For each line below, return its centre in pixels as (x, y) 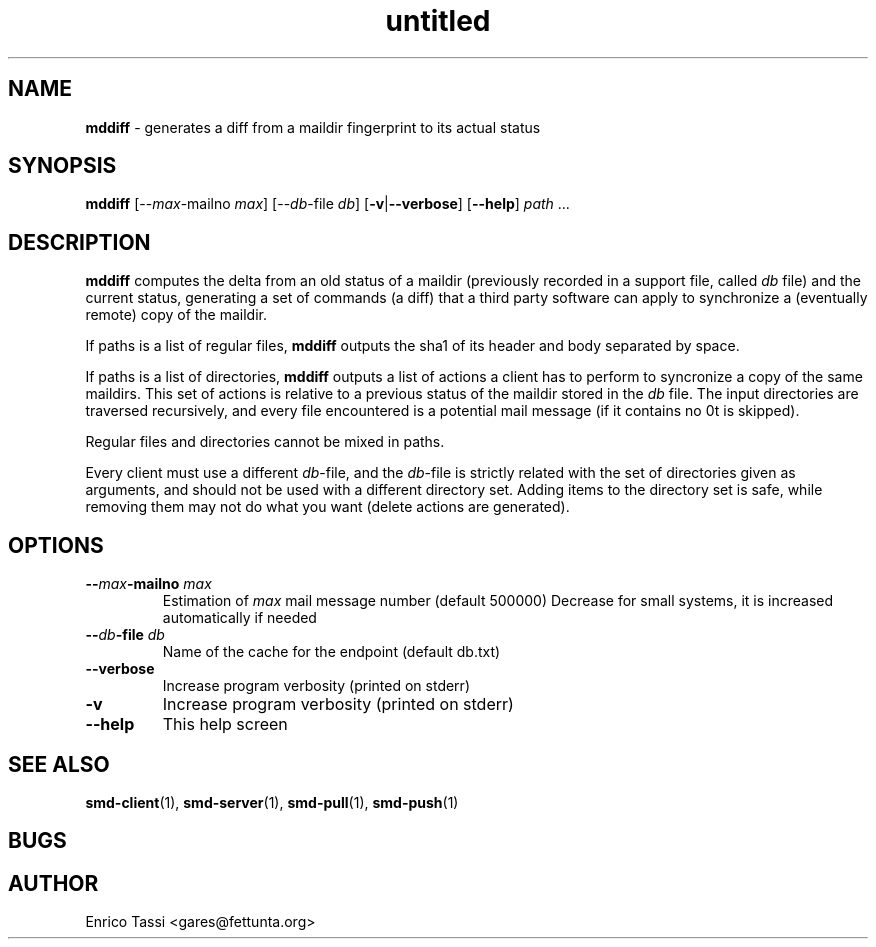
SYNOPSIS (62, 166)
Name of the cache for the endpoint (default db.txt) (331, 652)
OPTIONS (56, 545)
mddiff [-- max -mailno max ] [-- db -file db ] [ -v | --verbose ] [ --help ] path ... (327, 204)
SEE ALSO (59, 764)
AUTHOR (53, 883)
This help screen (225, 724)
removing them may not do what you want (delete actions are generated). (327, 507)
